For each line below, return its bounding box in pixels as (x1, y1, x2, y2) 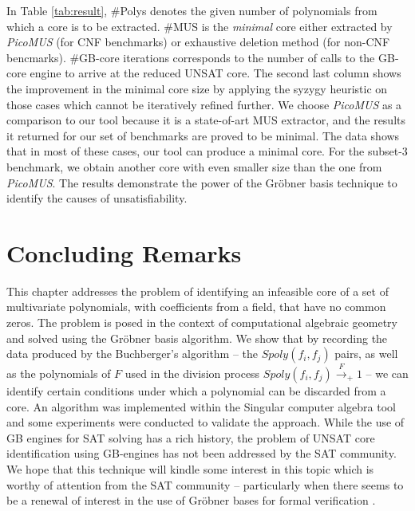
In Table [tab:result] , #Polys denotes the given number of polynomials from (6, 2, 377, 18)
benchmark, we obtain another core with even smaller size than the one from (6, 158, 382, 175)
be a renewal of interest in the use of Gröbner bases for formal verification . (6, 492, 376, 509)
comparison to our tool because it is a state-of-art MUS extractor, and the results (6, 112, 406, 128)
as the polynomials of (6, 365, 111, 382)
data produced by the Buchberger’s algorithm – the (6, 345, 259, 362)
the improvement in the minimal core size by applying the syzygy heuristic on (6, 80, 388, 96)
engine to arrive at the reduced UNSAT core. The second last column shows (30, 65, 401, 81)
